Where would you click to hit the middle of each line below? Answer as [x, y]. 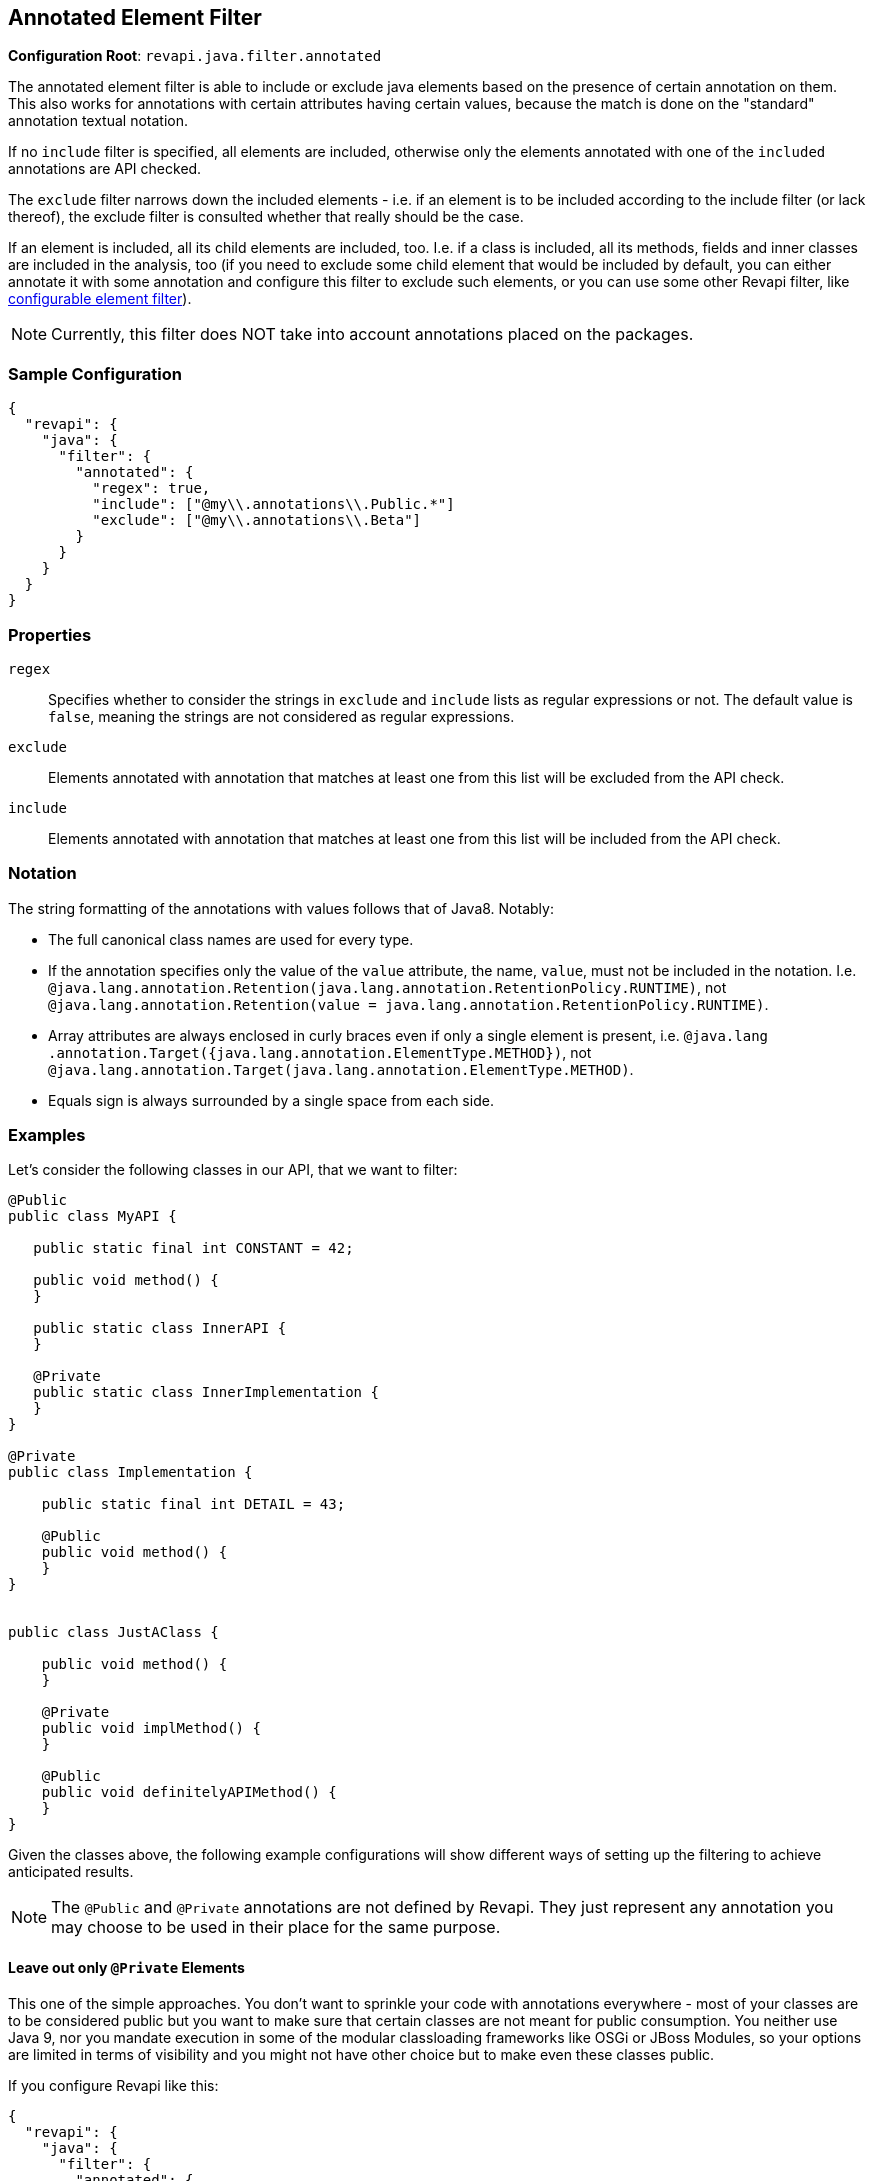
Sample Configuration [95, 373]
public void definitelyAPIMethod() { [189, 1792]
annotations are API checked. [105, 169]
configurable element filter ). [100, 299]
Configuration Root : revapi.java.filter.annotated [195, 56]
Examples [47, 1135]
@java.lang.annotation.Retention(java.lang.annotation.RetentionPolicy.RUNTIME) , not [387, 987]
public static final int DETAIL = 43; [193, 1504]
